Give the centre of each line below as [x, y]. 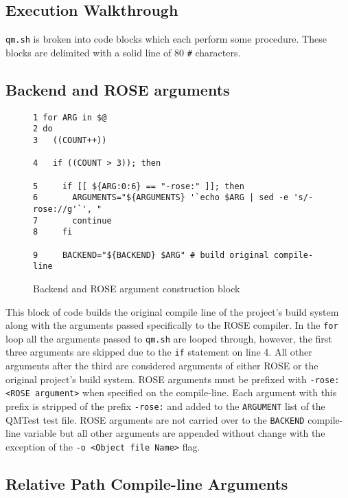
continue [92, 220]
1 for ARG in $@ [70, 117]
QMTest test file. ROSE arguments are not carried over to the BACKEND [155, 419]
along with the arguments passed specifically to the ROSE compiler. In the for [172, 325]
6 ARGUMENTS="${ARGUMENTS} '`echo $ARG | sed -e [161, 198]
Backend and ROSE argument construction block [137, 288]
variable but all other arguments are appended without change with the [174, 433]
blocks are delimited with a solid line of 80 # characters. [123, 52]
